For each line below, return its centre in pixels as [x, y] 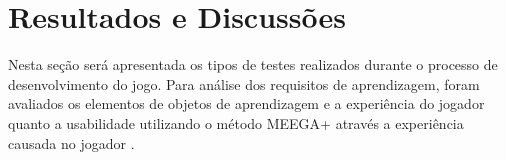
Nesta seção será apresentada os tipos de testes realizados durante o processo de [253, 64]
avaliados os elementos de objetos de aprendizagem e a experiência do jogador [246, 103]
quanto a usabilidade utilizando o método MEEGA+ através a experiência [236, 122]
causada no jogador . [71, 142]
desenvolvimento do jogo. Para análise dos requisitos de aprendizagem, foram [244, 83]
